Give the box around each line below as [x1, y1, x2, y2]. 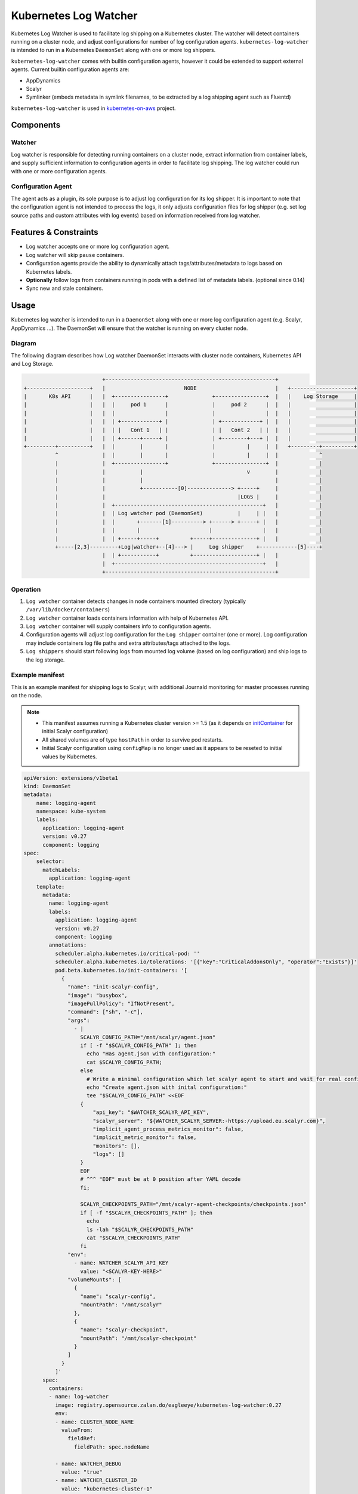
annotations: [48, 942, 87, 948]
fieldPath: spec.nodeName [73, 1443, 150, 1450]
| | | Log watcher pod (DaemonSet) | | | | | [54, 510, 323, 517]
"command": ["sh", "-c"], [67, 1009, 143, 1015]
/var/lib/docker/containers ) [26, 606, 110, 613]
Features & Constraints [11, 227, 98, 237]
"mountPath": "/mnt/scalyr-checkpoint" [80, 1334, 197, 1342]
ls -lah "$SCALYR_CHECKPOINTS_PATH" [87, 1226, 194, 1233]
